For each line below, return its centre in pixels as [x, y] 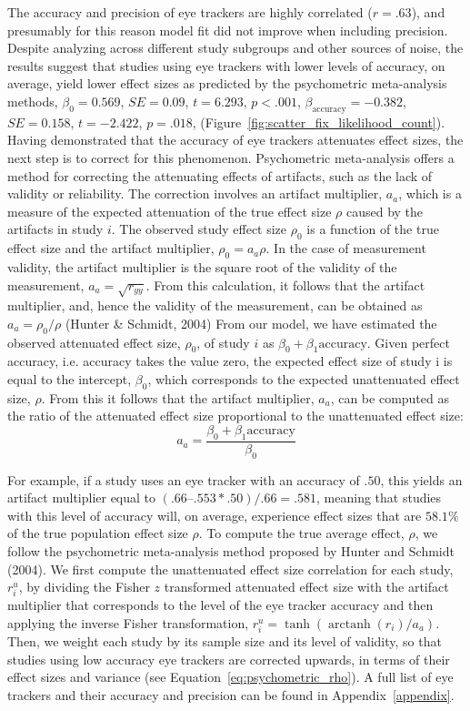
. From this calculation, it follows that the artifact [285, 284]
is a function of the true [373, 229]
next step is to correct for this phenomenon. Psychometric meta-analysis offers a [231, 157]
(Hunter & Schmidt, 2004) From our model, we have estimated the [251, 323]
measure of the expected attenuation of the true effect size [170, 211]
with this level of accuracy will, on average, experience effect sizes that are [215, 515]
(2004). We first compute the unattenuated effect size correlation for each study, [230, 569]
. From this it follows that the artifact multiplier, [178, 397]
